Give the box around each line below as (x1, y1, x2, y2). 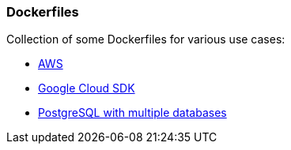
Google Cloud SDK (38, 81, 135, 96)
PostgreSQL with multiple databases (38, 106, 227, 120)
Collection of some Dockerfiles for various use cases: (6, 32, 285, 47)
